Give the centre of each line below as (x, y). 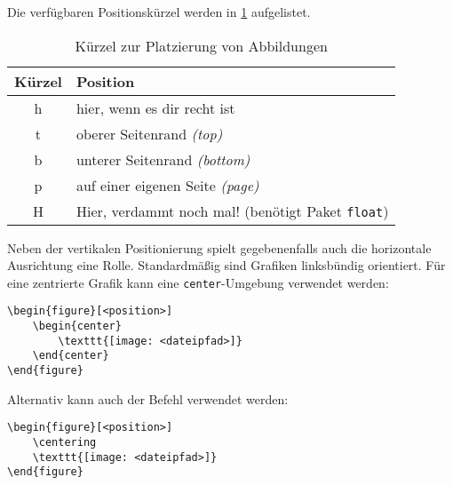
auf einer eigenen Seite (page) (167, 185)
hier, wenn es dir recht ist (155, 107)
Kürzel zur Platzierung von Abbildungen (201, 45)
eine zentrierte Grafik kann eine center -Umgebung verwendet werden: (198, 282)
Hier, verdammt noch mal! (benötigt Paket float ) (232, 211)
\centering (64, 442)
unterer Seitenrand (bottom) (163, 159)
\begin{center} (77, 326)
